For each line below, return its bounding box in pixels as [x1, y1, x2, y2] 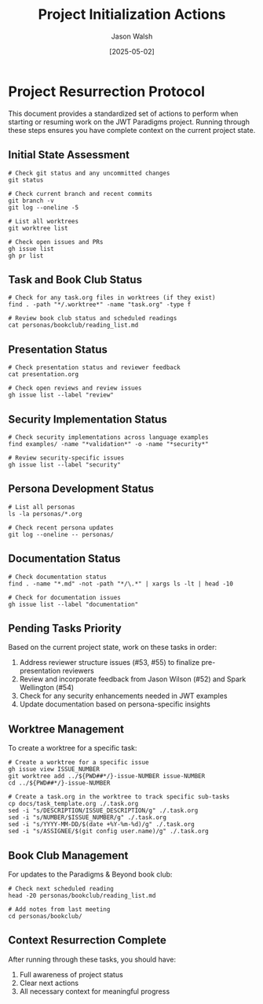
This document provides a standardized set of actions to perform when [8, 109, 239, 118]
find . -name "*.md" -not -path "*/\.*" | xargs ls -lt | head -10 [8, 580, 234, 588]
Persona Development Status [8, 482, 155, 496]
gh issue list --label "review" [8, 391, 114, 399]
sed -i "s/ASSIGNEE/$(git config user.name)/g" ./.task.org [8, 828, 210, 836]
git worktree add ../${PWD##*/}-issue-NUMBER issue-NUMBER [8, 773, 206, 781]
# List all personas [8, 503, 76, 511]
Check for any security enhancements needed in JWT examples [19, 691, 228, 701]
